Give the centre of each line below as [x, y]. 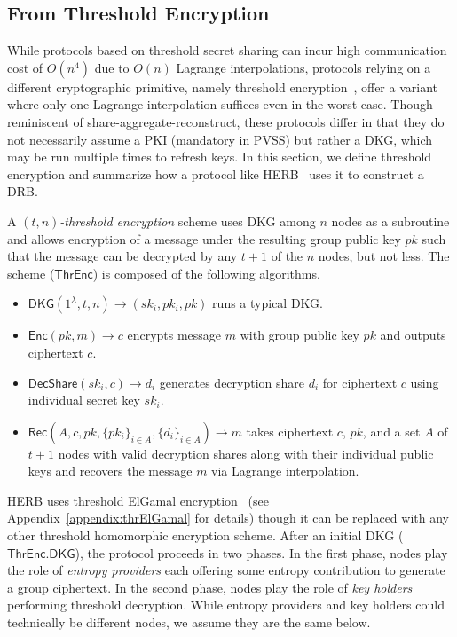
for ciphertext [360, 382]
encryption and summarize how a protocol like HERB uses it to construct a [216, 173]
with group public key [299, 335]
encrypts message [174, 335]
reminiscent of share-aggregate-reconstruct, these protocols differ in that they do [226, 121]
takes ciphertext [290, 431]
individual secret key [84, 400]
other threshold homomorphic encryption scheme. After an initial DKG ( [205, 535]
